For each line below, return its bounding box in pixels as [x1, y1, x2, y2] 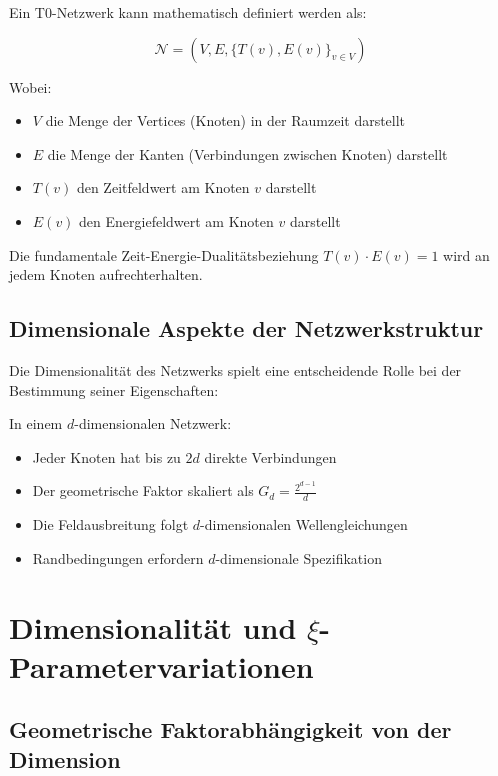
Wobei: [9, 76, 52, 97]
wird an [443, 244, 490, 265]
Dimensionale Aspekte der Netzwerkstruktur [9, 313, 484, 344]
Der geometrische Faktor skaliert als [32, 480, 254, 501]
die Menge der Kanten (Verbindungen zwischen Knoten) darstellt [47, 143, 448, 164]
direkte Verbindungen [204, 446, 337, 467]
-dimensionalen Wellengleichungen [200, 514, 408, 535]
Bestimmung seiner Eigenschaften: [9, 379, 219, 400]
